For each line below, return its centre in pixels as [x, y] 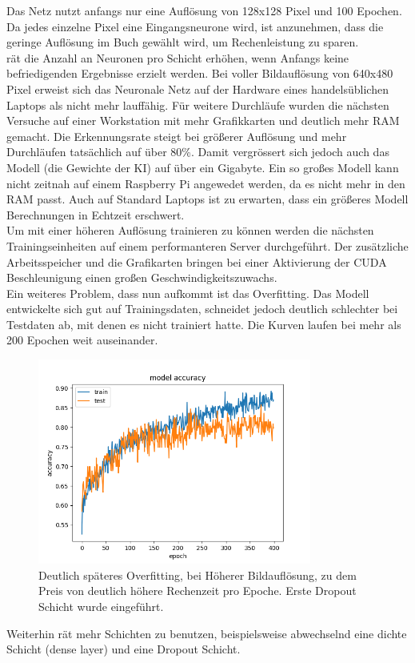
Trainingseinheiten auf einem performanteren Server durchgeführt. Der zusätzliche [207, 245]
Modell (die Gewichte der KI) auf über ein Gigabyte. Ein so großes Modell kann [203, 167]
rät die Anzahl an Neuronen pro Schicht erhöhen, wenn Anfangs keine [178, 57]
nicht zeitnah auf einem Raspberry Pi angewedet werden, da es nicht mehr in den [206, 183]
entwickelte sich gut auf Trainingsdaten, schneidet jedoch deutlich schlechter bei [202, 309]
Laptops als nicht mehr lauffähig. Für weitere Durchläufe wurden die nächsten [198, 104]
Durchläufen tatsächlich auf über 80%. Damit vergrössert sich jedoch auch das [198, 152]
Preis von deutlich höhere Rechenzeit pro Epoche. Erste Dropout [198, 591]
